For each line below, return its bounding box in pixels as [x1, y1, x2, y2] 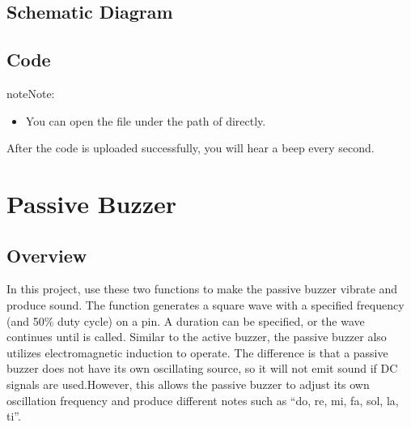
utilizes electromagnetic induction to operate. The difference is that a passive [6, 344, 388, 361]
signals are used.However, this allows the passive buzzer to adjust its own [6, 375, 370, 392]
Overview [6, 242, 87, 267]
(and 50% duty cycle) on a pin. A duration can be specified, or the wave [6, 312, 365, 329]
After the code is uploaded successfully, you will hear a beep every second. [6, 139, 375, 156]
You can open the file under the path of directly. [25, 112, 266, 129]
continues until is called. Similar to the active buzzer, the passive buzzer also [6, 328, 387, 345]
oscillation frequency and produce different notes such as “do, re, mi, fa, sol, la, [6, 391, 399, 408]
